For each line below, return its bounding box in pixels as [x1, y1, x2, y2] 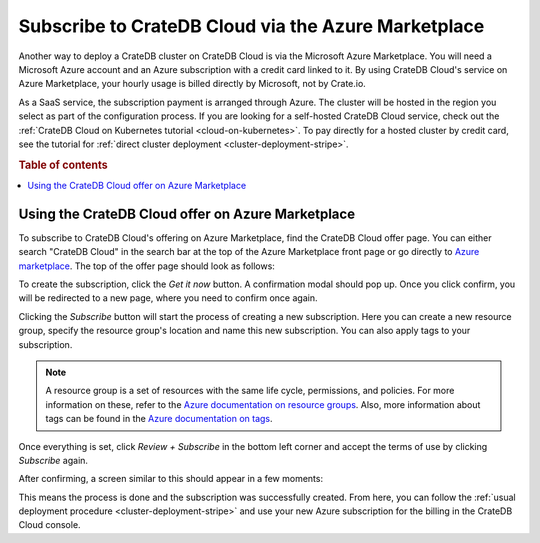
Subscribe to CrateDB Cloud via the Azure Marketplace [18, 15, 485, 37]
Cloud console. [18, 519, 81, 531]
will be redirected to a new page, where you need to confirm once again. [18, 292, 318, 304]
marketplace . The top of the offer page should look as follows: [18, 260, 275, 272]
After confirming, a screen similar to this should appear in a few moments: [18, 473, 324, 485]
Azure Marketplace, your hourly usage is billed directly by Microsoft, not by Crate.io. [18, 78, 367, 90]
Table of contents [18, 158, 109, 172]
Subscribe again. [18, 454, 89, 466]
